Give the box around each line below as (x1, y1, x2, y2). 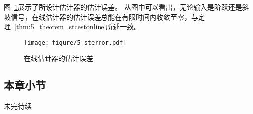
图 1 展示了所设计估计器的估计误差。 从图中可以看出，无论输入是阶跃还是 (4, 2, 242, 12)
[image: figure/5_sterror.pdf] (24, 39, 127, 46)
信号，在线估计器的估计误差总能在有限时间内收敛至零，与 (10, 11, 198, 22)
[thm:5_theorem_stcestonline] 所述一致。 (14, 21, 141, 32)
